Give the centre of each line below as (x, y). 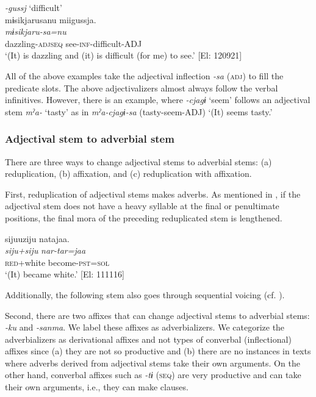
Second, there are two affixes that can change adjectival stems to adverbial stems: (157, 315)
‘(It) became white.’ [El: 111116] (65, 274)
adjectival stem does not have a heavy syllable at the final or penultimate (142, 206)
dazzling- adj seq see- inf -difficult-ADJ (74, 43)
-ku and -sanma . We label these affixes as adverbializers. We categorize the (145, 327)
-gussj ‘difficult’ (34, 7)
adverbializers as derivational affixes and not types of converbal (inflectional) (148, 339)
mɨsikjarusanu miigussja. (51, 19)
